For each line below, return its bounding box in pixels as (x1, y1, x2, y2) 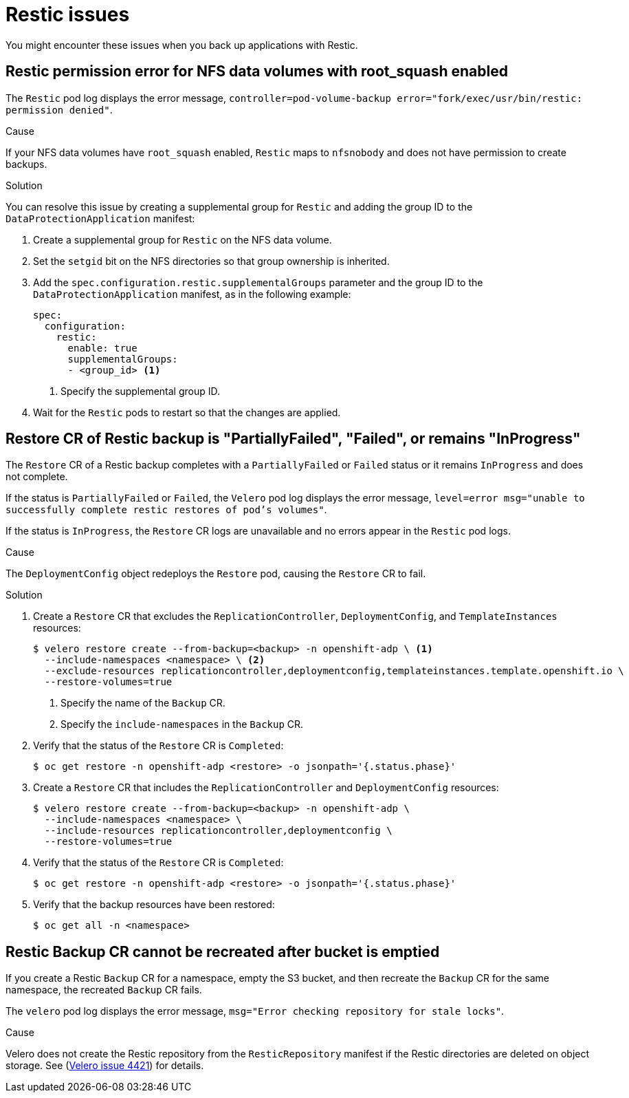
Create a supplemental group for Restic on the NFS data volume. (33, 233, 332, 246)
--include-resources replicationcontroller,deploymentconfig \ (44, 825, 393, 837)
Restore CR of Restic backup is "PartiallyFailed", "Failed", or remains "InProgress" (5, 430, 581, 448)
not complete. (5, 471, 68, 483)
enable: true (67, 342, 137, 354)
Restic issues (5, 3, 130, 26)
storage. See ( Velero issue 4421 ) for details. (5, 1059, 204, 1072)
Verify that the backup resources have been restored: (33, 898, 275, 911)
